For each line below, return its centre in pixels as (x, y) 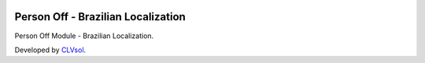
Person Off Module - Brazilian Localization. (84, 36)
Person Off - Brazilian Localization (100, 17)
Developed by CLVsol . (50, 50)
